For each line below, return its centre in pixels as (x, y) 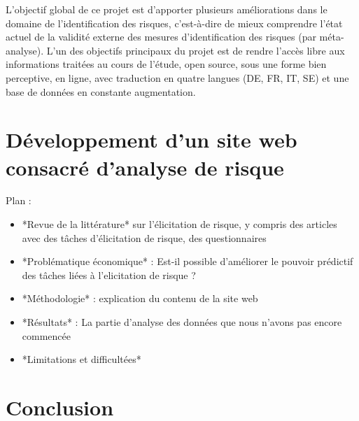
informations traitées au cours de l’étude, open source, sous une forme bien (166, 64)
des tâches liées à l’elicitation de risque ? (109, 274)
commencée (46, 335)
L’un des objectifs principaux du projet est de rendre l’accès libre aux (196, 50)
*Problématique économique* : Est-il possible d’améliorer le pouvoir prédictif (188, 261)
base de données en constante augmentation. (101, 91)
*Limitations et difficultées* (82, 359)
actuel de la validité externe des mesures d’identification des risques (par (161, 37)
